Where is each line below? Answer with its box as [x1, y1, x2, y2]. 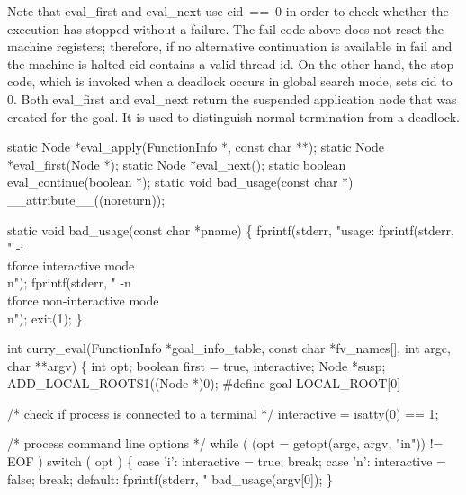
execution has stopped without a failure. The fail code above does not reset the [7, 19, 444, 38]
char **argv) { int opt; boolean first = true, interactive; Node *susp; [7, 356, 386, 375]
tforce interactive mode [7, 255, 135, 274]
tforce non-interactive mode [7, 290, 159, 309]
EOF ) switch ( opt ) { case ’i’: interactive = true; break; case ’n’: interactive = [7, 452, 447, 471]
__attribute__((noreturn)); [7, 190, 166, 208]
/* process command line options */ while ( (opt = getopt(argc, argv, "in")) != [7, 434, 444, 453]
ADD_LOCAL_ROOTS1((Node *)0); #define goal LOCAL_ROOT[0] [7, 374, 401, 393]
